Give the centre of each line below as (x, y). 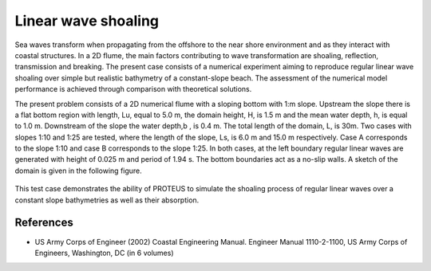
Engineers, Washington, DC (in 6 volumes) (105, 253)
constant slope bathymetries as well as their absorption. (107, 200)
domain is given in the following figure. (79, 171)
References (44, 223)
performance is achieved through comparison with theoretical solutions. (133, 89)
